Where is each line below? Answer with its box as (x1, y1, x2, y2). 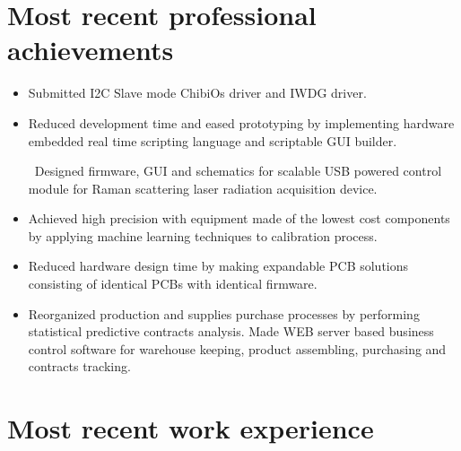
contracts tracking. (28, 357, 131, 376)
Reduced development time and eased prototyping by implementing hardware (28, 113, 455, 132)
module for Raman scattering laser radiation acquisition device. (28, 178, 378, 197)
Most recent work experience (7, 410, 374, 447)
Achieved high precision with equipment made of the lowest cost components (28, 209, 450, 228)
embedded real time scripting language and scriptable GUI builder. (28, 131, 397, 150)
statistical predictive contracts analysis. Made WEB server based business (28, 322, 434, 341)
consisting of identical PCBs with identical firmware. (28, 274, 317, 293)
